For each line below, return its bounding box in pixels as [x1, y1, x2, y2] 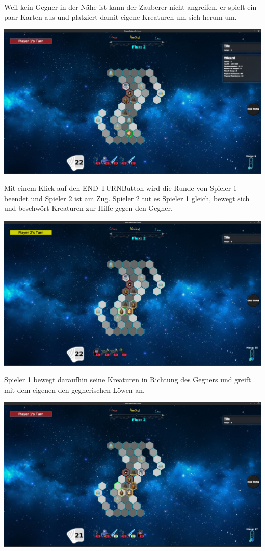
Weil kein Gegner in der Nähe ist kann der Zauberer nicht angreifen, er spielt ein [4, 2, 257, 12]
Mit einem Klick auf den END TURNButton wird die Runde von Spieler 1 [4, 183, 237, 194]
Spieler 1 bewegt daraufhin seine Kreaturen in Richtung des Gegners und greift [4, 374, 251, 385]
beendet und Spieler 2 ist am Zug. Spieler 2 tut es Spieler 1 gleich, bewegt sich [4, 193, 250, 203]
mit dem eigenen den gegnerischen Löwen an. [4, 384, 145, 395]
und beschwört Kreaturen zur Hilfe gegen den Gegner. [4, 203, 173, 213]
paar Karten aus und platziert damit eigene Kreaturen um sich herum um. [4, 11, 237, 22]
